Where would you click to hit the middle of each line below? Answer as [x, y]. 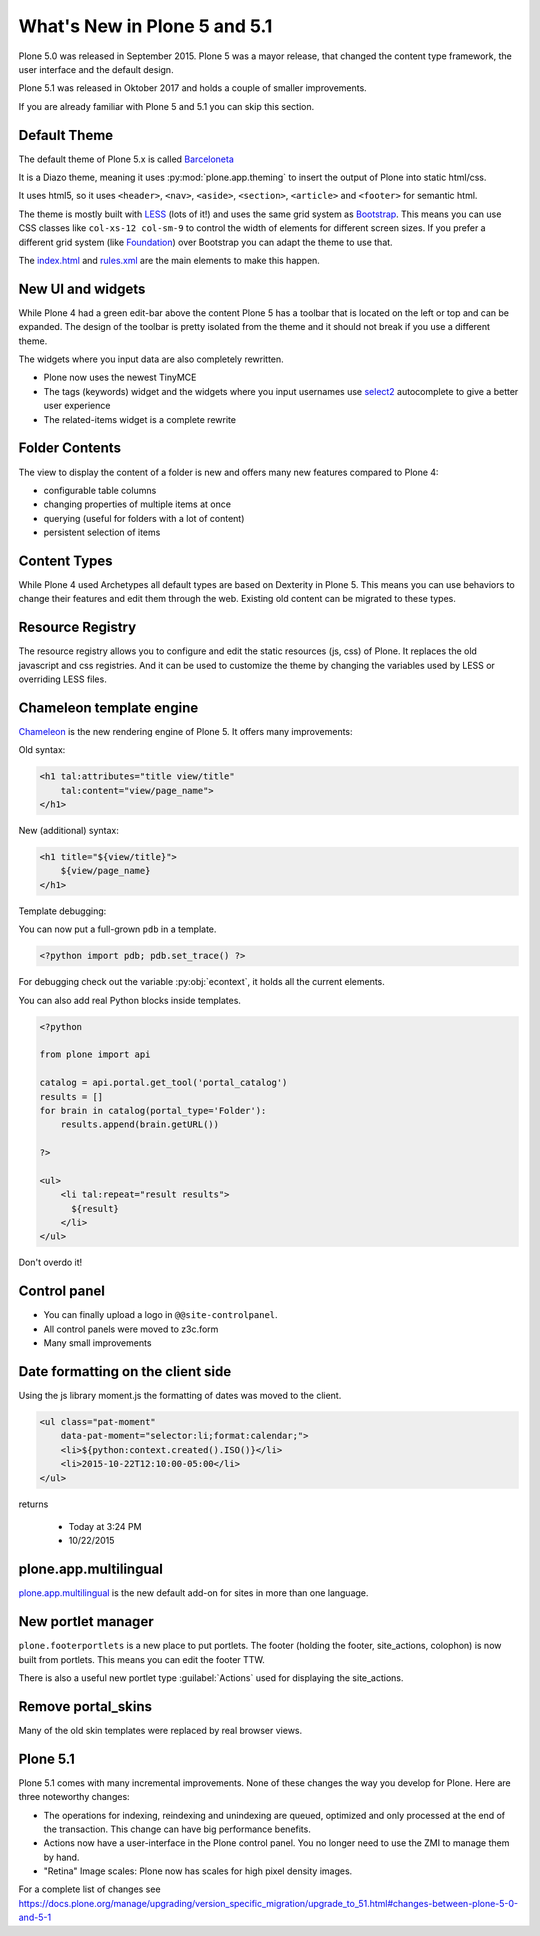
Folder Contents [70, 448]
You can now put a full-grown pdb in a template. [117, 929]
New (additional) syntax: [69, 831]
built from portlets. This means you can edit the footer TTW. [141, 1659]
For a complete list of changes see [89, 1889]
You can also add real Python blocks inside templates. [130, 1000]
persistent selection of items [102, 532]
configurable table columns [100, 490]
